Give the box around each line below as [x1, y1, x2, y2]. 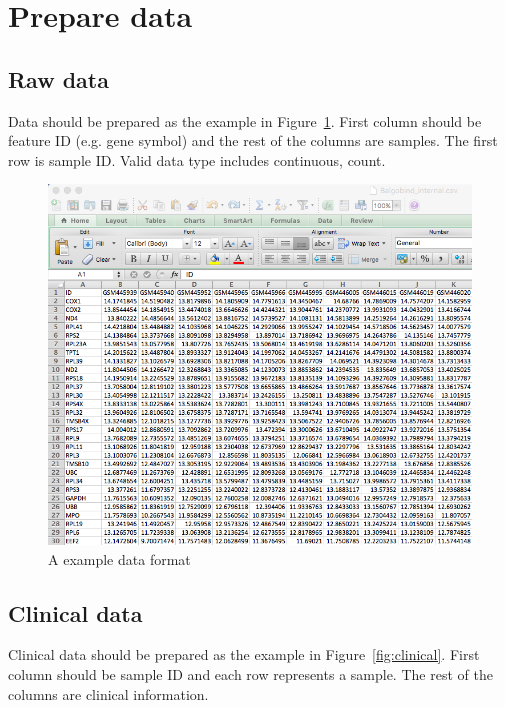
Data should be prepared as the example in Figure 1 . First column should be [8, 110, 482, 131]
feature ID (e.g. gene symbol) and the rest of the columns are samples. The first [8, 130, 498, 151]
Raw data [8, 63, 109, 94]
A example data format [48, 548, 191, 569]
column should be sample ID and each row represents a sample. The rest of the [8, 664, 493, 684]
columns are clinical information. [8, 683, 209, 704]
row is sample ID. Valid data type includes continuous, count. [8, 149, 386, 170]
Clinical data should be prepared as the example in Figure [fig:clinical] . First [8, 644, 480, 665]
